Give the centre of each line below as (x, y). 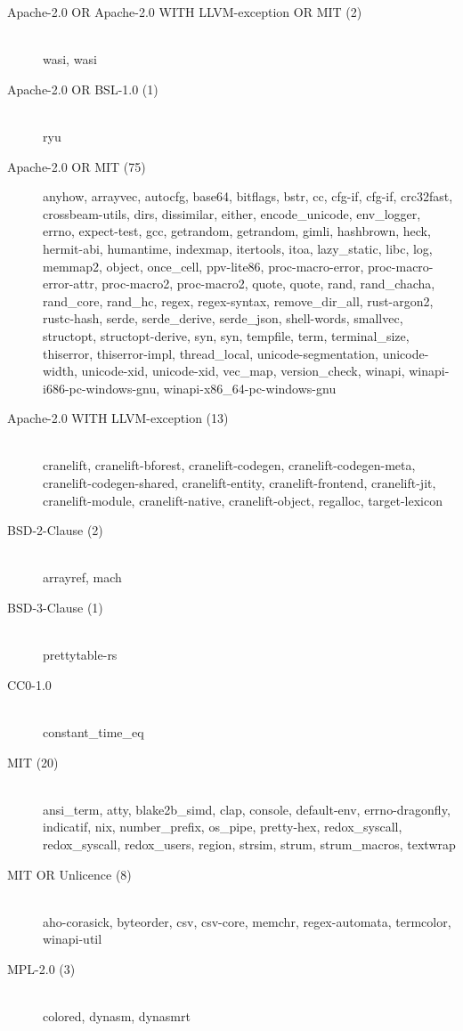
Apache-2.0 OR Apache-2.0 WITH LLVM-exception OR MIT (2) (185, 12)
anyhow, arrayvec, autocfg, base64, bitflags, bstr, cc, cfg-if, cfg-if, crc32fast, (248, 196)
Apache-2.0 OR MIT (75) (77, 166)
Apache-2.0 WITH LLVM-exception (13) (118, 418)
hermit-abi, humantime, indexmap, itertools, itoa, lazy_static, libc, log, (238, 248)
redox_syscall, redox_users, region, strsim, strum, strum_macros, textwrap (249, 844)
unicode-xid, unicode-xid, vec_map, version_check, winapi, (243, 371)
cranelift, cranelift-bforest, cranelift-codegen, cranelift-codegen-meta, (229, 465)
